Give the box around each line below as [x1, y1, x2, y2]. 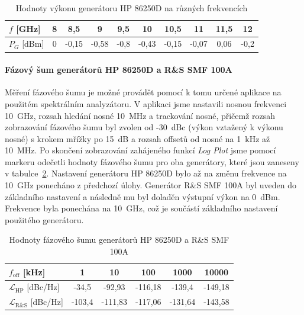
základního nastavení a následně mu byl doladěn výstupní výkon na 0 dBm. [5, 190, 280, 202]
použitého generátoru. [5, 213, 84, 226]
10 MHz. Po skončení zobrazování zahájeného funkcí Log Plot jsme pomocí [5, 144, 276, 156]
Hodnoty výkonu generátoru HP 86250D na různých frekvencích [15, 2, 248, 14]
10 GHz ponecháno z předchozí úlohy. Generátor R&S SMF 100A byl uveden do [5, 179, 297, 191]
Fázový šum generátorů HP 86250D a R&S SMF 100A [5, 63, 232, 76]
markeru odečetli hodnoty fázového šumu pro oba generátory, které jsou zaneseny [5, 155, 299, 168]
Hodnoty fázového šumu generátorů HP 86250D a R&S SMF [9, 233, 229, 246]
